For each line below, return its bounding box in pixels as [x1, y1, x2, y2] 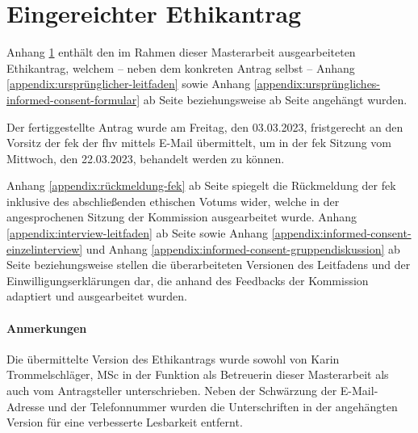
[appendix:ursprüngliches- [253, 75, 381, 92]
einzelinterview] [6, 240, 83, 257]
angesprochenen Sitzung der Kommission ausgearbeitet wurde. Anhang [6, 208, 357, 225]
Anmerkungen [6, 319, 87, 336]
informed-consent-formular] [6, 90, 140, 107]
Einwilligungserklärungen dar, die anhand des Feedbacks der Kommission [6, 271, 369, 288]
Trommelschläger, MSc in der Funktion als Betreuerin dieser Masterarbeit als [6, 366, 389, 383]
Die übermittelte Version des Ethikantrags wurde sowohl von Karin [6, 350, 340, 367]
